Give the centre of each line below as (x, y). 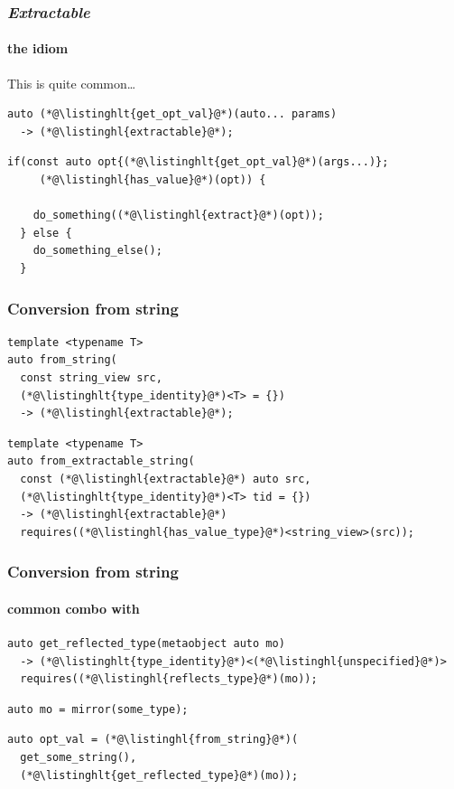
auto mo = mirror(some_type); (98, 709)
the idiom (38, 48)
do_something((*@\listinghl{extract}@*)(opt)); (178, 216)
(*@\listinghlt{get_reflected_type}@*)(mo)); (159, 775)
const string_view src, (91, 377)
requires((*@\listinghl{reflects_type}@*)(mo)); (169, 679)
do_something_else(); (97, 251)
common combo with (74, 608)
